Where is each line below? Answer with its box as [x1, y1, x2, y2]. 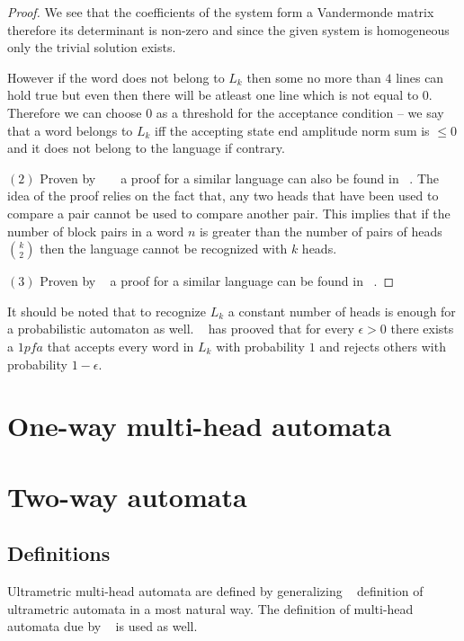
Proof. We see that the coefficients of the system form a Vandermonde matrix [7, 3, 434, 21]
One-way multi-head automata [7, 407, 392, 444]
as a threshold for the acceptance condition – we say [156, 102, 444, 121]
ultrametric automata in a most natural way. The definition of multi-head [7, 599, 414, 618]
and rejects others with [319, 336, 446, 355]
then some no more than [246, 67, 381, 86]
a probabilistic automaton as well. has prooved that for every [7, 319, 354, 338]
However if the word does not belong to [7, 67, 225, 86]
